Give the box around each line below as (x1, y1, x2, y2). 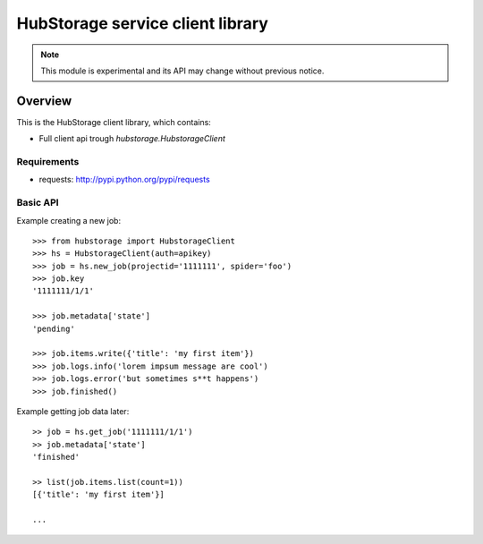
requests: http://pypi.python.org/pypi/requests (38, 174, 210, 185)
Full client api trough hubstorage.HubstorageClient (38, 133, 225, 144)
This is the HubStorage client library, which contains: (16, 116, 212, 127)
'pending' (32, 323, 75, 334)
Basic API (16, 197, 59, 209)
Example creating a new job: (16, 215, 121, 225)
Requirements (16, 156, 80, 167)
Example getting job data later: (16, 405, 130, 416)
